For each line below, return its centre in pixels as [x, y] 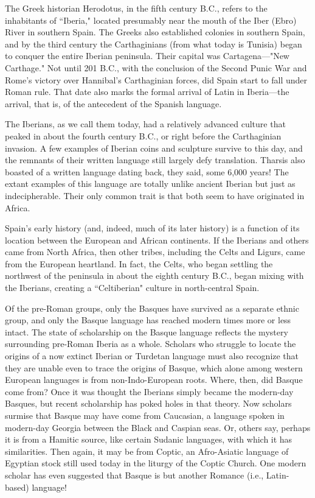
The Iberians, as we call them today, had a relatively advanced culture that [145, 124]
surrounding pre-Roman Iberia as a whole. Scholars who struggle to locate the [151, 344]
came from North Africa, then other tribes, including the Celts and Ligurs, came [155, 252]
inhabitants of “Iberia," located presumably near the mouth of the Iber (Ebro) [151, 20]
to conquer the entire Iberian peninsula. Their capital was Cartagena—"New [147, 56]
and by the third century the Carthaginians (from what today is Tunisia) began [154, 44]
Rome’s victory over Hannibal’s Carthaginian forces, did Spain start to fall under [156, 79]
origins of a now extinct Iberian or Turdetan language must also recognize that [152, 356]
